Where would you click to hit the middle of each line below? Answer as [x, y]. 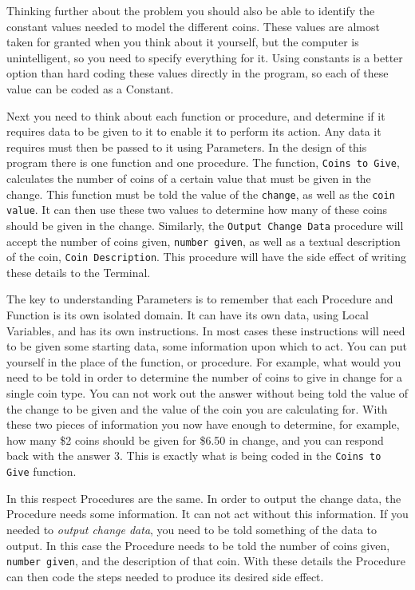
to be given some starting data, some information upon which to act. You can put [207, 346]
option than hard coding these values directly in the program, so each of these [198, 73]
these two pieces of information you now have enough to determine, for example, [203, 424]
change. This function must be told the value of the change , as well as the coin [201, 194]
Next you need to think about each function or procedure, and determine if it [196, 115]
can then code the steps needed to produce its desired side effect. [165, 576]
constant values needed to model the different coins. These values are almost [193, 26]
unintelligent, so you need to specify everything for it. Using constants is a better [205, 57]
